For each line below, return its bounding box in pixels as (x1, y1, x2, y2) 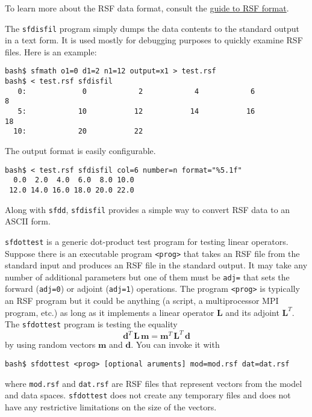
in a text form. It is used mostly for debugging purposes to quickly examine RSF (5, 34, 303, 46)
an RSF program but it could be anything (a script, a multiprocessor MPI (5, 294, 279, 307)
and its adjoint (225, 306, 279, 318)
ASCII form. (5, 215, 51, 227)
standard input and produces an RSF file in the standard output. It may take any (5, 259, 308, 271)
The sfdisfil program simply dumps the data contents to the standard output (5, 22, 300, 34)
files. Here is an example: (5, 45, 97, 58)
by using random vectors (5, 338, 96, 351)
